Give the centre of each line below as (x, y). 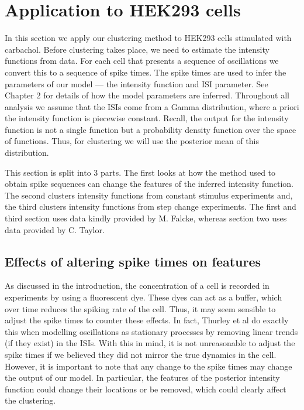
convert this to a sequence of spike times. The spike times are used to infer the (146, 72)
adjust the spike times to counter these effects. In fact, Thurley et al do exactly (147, 320)
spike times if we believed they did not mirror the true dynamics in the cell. (141, 354)
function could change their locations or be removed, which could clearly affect (146, 389)
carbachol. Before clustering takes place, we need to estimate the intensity (137, 49)
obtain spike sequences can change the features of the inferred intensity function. (149, 184)
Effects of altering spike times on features (133, 261)
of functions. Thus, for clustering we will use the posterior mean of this (132, 141)
